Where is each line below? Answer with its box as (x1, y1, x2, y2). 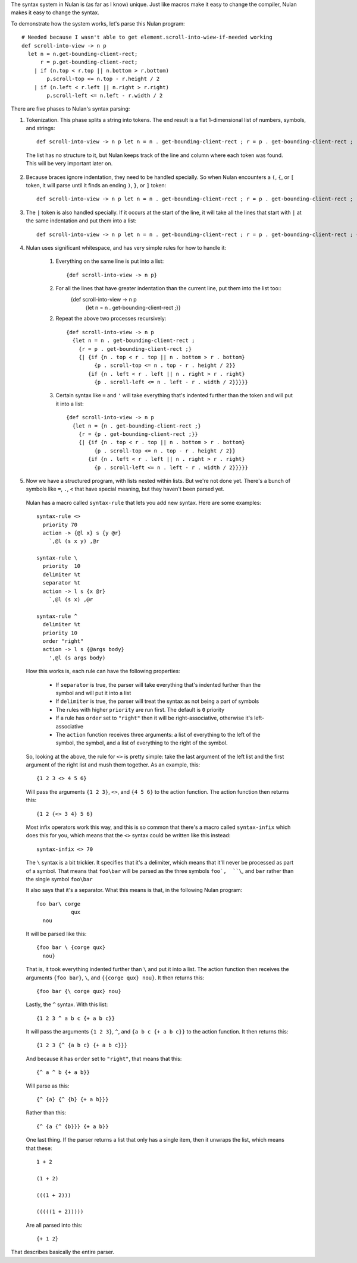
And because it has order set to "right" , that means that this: (26, 1055, 182, 1062)
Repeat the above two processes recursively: (55, 315, 167, 322)
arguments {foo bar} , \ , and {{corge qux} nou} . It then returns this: (26, 974, 205, 981)
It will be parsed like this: (26, 930, 87, 937)
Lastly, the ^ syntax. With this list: (26, 1001, 108, 1008)
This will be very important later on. (26, 160, 113, 167)
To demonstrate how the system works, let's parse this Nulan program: (11, 20, 185, 27)
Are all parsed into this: (26, 1221, 83, 1229)
